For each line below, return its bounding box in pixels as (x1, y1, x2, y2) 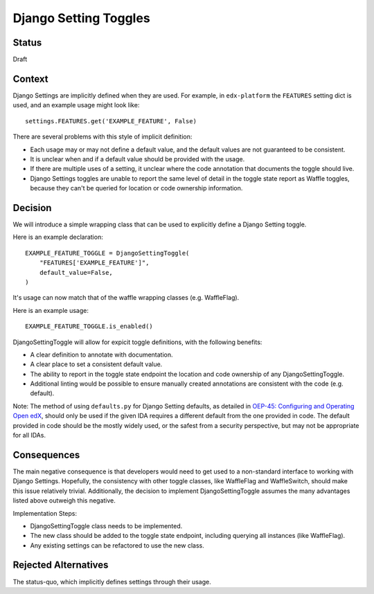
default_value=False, (39, 269, 114, 276)
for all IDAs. (12, 431, 46, 440)
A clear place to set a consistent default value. (30, 360, 163, 368)
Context (12, 73, 48, 84)
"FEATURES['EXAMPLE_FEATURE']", (39, 259, 150, 267)
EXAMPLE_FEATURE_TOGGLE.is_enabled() (25, 323, 154, 330)
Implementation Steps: (12, 509, 78, 517)
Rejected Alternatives (12, 559, 109, 571)
